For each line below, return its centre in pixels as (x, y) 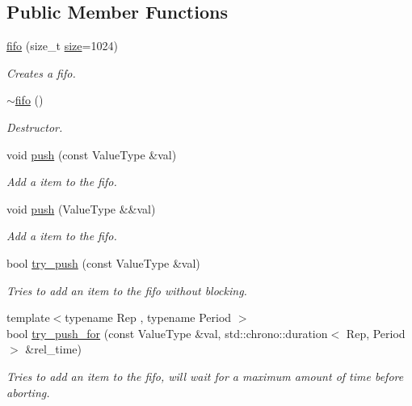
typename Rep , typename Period (148, 317)
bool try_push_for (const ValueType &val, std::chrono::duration (167, 333)
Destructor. (35, 127)
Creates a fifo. (41, 72)
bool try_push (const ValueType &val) (103, 262)
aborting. (28, 392)
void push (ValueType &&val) (81, 208)
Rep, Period (376, 333)
